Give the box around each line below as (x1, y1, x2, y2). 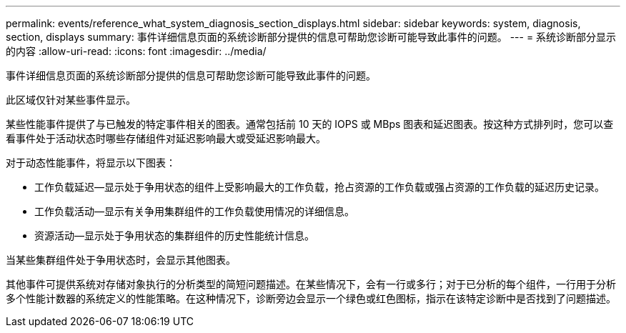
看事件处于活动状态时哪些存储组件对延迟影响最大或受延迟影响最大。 (6, 132, 326, 144)
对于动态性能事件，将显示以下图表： (6, 156, 176, 169)
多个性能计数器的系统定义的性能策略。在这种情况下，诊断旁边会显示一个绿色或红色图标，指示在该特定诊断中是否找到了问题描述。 (6, 292, 616, 304)
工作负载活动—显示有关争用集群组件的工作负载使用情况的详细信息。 (34, 205, 354, 217)
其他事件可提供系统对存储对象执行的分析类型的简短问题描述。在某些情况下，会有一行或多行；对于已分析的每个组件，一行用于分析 (6, 278, 616, 290)
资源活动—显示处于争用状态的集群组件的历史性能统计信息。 (34, 229, 314, 242)
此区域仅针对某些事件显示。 (6, 94, 136, 106)
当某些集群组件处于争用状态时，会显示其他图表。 (6, 254, 236, 266)
